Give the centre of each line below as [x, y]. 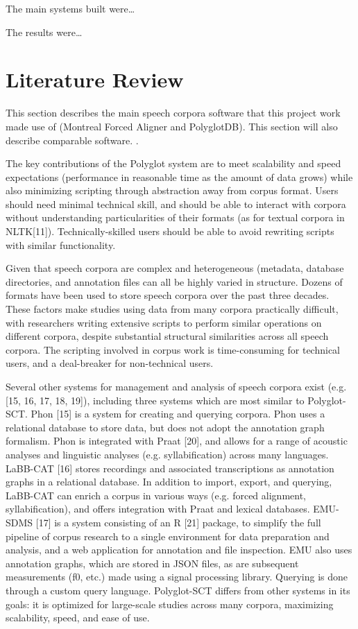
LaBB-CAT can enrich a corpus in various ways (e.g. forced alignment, [156, 495]
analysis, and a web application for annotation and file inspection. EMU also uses [179, 550]
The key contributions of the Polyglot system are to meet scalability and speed [173, 163]
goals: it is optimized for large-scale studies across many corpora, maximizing [170, 604]
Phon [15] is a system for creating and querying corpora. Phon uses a [178, 414]
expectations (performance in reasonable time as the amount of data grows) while [179, 176]
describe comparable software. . [72, 140]
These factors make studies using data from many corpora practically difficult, [172, 309]
